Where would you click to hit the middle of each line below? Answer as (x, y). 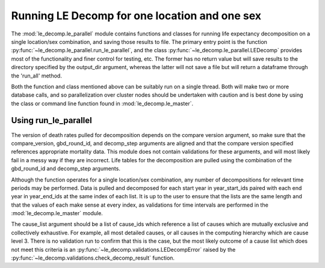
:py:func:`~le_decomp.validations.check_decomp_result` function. (93, 258)
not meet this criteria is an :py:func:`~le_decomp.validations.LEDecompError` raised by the (123, 249)
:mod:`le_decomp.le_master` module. (57, 213)
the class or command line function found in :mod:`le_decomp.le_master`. (102, 103)
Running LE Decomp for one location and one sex (136, 16)
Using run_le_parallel (52, 120)
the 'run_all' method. (37, 76)
